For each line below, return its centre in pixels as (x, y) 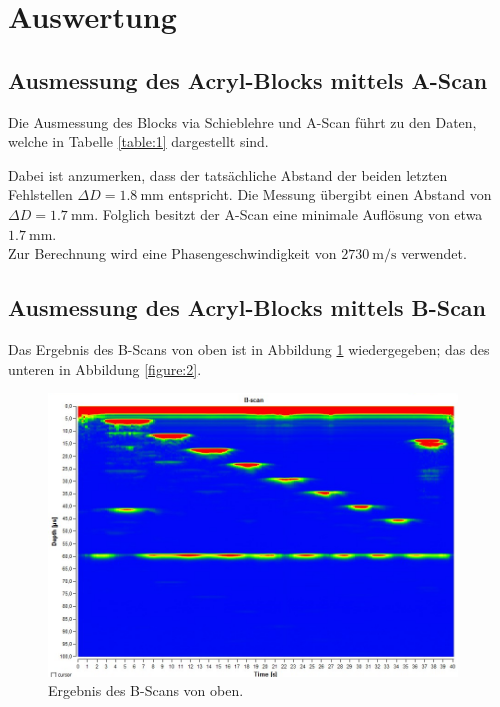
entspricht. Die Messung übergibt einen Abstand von (330, 194)
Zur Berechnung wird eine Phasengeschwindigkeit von (172, 253)
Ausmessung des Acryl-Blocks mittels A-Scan (248, 79)
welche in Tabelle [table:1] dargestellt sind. (138, 141)
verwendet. (434, 253)
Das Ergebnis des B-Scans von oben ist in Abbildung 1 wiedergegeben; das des (249, 348)
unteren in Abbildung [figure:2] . (105, 368)
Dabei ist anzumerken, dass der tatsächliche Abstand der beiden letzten (228, 174)
